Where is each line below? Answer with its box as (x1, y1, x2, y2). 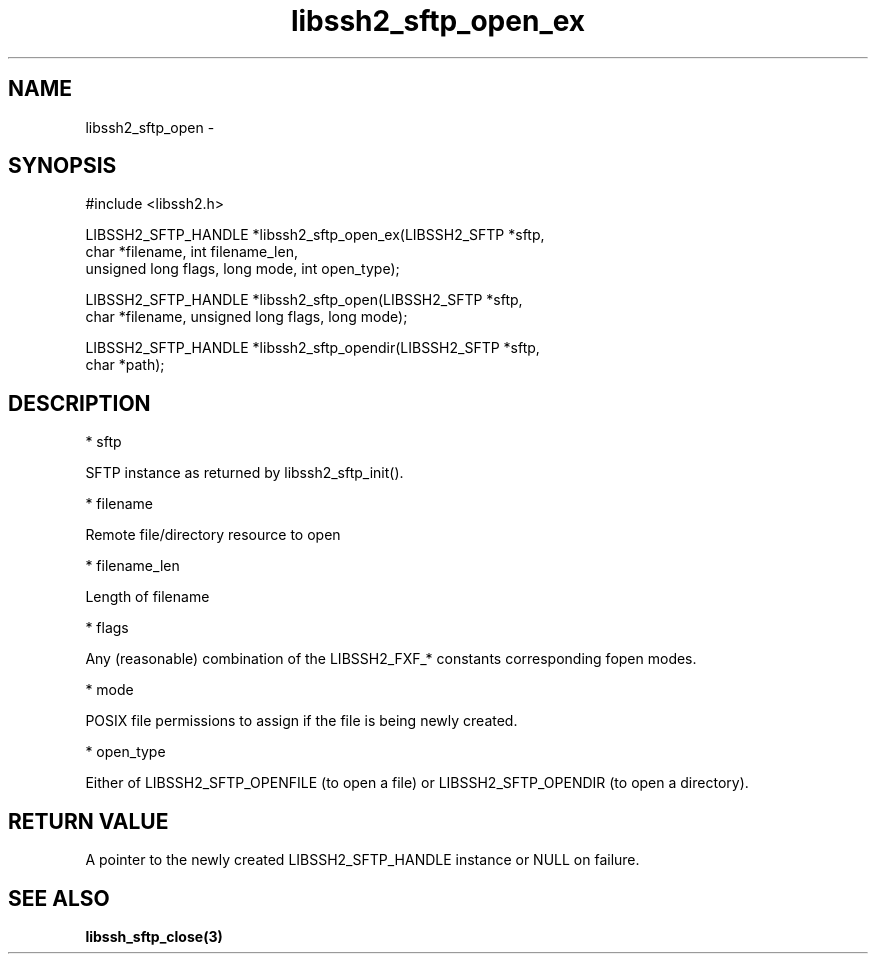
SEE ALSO (8, 885, 110, 911)
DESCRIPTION (8, 390, 151, 416)
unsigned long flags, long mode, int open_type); (85, 260, 400, 278)
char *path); (85, 356, 165, 374)
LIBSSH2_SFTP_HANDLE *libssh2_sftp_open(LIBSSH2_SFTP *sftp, (85, 291, 523, 309)
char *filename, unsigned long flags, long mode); (85, 308, 408, 326)
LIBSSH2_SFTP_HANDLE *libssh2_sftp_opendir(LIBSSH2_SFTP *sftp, (85, 339, 540, 357)
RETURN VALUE (8, 808, 169, 834)
